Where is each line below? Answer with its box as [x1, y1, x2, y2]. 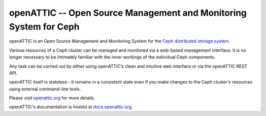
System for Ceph [9, 21, 80, 32]
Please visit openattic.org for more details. [9, 95, 95, 101]
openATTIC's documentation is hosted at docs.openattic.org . [9, 104, 133, 110]
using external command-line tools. [9, 86, 81, 92]
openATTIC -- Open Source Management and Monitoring [9, 7, 247, 18]
